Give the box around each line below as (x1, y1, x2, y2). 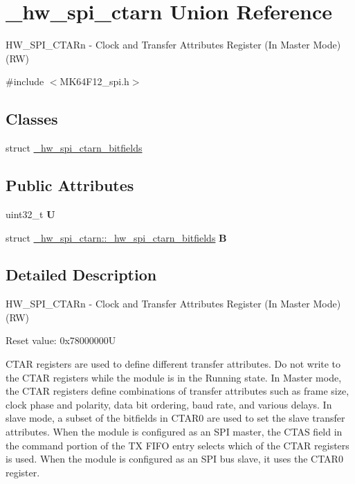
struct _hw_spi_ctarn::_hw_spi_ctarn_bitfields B (6, 230, 227, 244)
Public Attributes (6, 174, 134, 196)
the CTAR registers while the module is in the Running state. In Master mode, (6, 370, 342, 384)
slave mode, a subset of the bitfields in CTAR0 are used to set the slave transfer (6, 411, 345, 425)
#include (6, 74, 44, 89)
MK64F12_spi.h (60, 74, 129, 89)
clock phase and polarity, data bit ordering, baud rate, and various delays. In (6, 397, 332, 411)
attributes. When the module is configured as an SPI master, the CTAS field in (6, 424, 343, 439)
